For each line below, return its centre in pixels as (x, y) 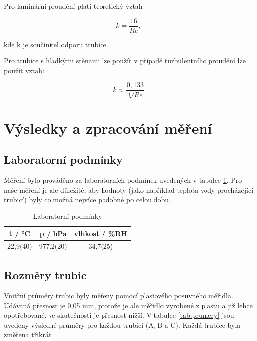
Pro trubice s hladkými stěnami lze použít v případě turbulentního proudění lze (125, 61)
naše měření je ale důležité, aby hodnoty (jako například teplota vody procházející (129, 190)
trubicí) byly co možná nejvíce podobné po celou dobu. (87, 199)
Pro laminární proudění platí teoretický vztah (73, 6)
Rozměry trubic (45, 275)
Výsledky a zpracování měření (108, 128)
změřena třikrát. (29, 334)
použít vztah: (24, 70)
